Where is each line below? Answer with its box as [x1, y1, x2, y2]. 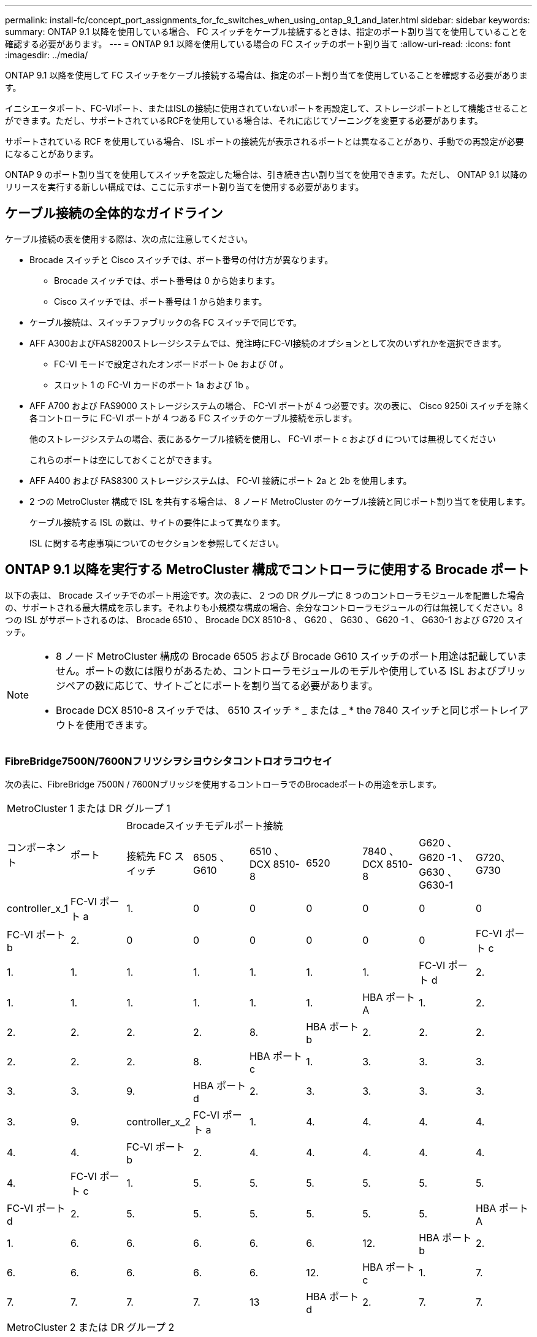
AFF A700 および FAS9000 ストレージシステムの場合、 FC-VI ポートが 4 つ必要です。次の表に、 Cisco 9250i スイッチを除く [29, 400, 530, 411]
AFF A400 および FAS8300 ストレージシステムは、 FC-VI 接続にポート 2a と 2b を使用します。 [29, 475, 412, 486]
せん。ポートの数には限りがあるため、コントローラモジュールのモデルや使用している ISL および [56, 664, 497, 677]
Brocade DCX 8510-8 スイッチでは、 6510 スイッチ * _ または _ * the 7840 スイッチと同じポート [56, 703, 499, 716]
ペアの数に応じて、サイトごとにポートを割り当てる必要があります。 [66, 679, 378, 692]
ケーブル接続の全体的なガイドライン [5, 205, 223, 221]
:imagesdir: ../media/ [5, 50, 88, 60]
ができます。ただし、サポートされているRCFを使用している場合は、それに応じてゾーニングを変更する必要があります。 [5, 115, 483, 126]
